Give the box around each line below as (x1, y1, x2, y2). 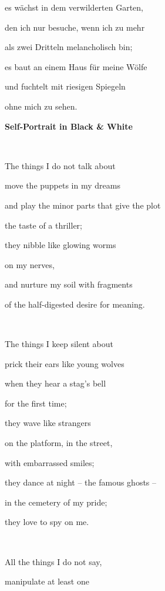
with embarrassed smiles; (5, 456, 95, 468)
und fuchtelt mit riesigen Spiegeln (5, 80, 126, 93)
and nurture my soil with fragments (5, 278, 133, 290)
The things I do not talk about (5, 159, 116, 171)
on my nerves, (5, 258, 55, 270)
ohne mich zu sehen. (5, 100, 78, 112)
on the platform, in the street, (5, 437, 113, 449)
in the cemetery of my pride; (5, 496, 107, 508)
